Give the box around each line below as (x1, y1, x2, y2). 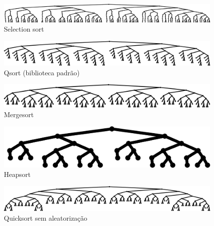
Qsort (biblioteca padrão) (4, 67, 80, 77)
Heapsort (4, 169, 31, 179)
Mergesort (4, 109, 34, 120)
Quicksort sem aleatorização (4, 212, 88, 223)
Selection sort (4, 24, 44, 34)
